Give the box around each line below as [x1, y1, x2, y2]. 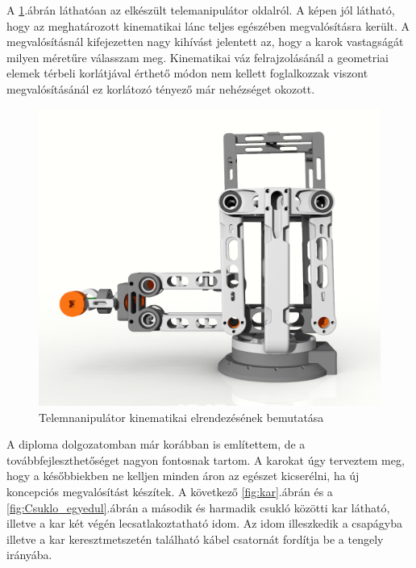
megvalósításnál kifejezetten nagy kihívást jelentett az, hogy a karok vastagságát [6, 33, 404, 50]
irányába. [6, 546, 52, 563]
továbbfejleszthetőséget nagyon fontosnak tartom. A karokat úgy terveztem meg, [6, 451, 405, 468]
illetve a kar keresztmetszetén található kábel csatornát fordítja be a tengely [6, 530, 384, 547]
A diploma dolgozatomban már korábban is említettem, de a [6, 436, 306, 453]
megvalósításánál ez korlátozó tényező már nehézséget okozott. [6, 80, 315, 97]
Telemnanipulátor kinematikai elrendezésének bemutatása [39, 408, 324, 425]
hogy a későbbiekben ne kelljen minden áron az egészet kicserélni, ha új [6, 467, 360, 484]
